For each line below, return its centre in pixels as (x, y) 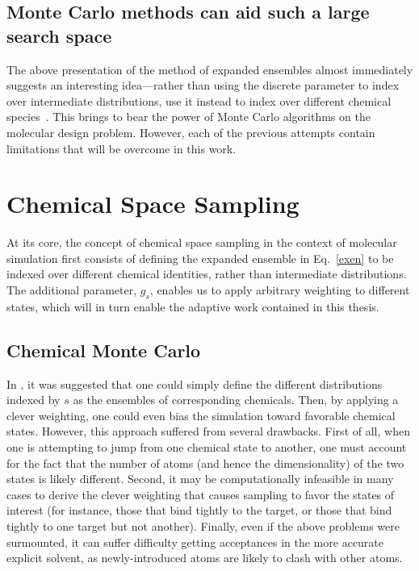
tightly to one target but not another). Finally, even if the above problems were (203, 526)
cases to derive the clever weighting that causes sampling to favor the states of (201, 494)
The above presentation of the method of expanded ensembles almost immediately (210, 69)
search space (59, 35)
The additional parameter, (72, 290)
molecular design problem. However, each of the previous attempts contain (191, 132)
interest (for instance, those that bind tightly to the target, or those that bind (199, 510)
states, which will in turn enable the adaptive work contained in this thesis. (193, 306)
